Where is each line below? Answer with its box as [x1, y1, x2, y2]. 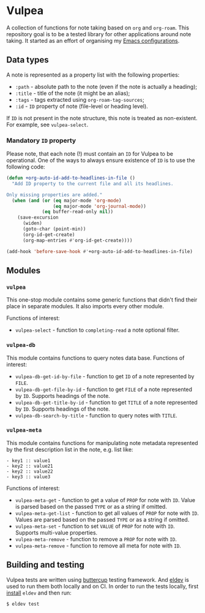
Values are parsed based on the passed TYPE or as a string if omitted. [15, 516, 190, 523]
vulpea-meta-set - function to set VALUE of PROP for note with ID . [15, 522, 176, 530]
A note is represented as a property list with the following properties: [6, 71, 180, 78]
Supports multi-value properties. [15, 528, 98, 536]
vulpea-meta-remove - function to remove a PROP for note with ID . [15, 535, 177, 543]
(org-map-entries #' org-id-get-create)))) [22, 237, 133, 243]
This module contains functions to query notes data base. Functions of [6, 354, 185, 362]
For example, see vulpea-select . [6, 121, 89, 128]
